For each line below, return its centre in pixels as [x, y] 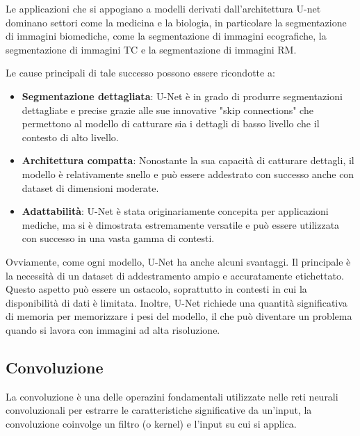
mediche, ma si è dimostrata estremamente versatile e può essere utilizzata [181, 224]
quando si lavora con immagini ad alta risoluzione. [113, 329]
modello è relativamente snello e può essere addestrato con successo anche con [188, 173]
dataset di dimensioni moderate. [90, 187]
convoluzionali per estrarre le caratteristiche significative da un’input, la [159, 410]
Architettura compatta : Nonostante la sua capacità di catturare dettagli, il [188, 160]
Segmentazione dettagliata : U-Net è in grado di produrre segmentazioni [182, 96]
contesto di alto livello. [70, 137]
